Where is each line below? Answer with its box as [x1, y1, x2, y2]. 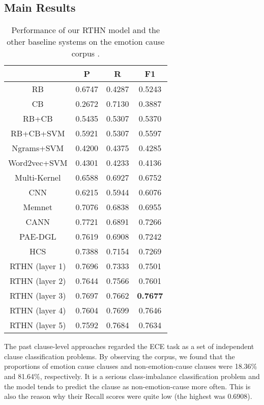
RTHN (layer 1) [10, 260, 66, 272]
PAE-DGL [19, 230, 56, 243]
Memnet [23, 201, 52, 213]
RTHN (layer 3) [10, 290, 66, 302]
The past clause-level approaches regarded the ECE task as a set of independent [4, 341, 254, 352]
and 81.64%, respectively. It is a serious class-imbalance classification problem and [4, 370, 260, 381]
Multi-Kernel [15, 171, 61, 184]
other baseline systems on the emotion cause [7, 36, 165, 48]
